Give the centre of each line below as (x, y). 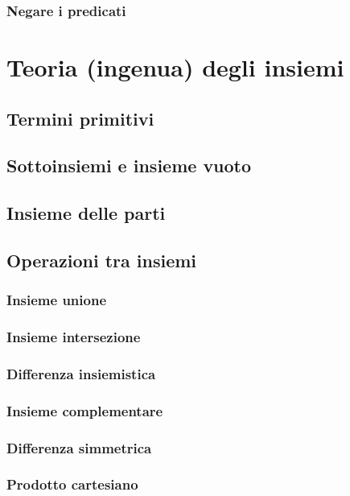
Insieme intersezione (74, 337)
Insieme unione (57, 300)
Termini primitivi (80, 118)
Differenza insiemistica (81, 373)
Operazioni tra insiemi (102, 260)
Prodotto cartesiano (72, 484)
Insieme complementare (85, 410)
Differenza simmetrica (79, 447)
